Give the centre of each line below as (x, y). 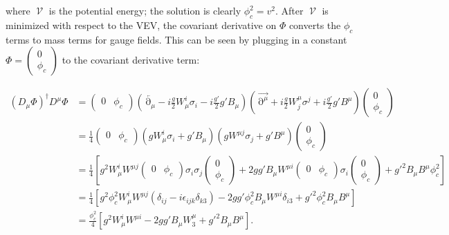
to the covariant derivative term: (131, 60)
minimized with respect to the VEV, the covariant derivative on (141, 25)
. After (289, 10)
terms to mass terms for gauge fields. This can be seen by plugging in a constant (176, 39)
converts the (315, 25)
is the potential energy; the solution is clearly (145, 10)
